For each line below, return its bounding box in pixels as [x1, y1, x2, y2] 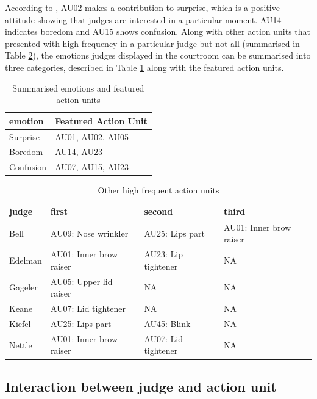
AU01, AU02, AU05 [55, 130, 129, 143]
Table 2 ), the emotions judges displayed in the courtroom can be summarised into [5, 49, 311, 62]
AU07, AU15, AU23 [55, 160, 129, 173]
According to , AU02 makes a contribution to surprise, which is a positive [5, 1, 280, 13]
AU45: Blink [144, 317, 191, 329]
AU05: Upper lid [50, 275, 113, 287]
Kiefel [9, 317, 31, 329]
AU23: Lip [144, 248, 183, 261]
